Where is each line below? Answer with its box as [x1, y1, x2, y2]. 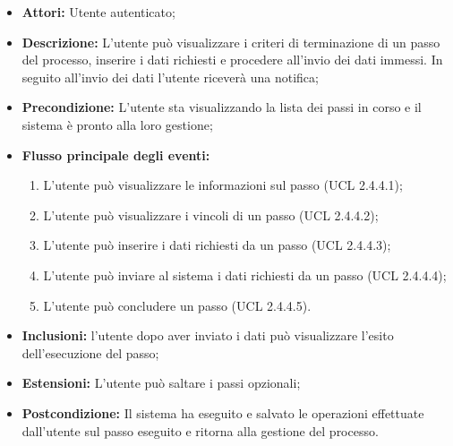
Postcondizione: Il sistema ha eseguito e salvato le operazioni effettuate [21, 403, 424, 422]
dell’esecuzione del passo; [21, 343, 159, 362]
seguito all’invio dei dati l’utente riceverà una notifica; [21, 67, 319, 86]
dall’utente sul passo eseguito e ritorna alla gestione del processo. [21, 421, 379, 440]
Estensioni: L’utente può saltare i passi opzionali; [21, 373, 301, 392]
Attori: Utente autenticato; [21, 3, 175, 21]
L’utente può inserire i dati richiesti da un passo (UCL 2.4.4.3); [43, 236, 391, 254]
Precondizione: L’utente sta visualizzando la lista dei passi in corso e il [21, 98, 422, 116]
